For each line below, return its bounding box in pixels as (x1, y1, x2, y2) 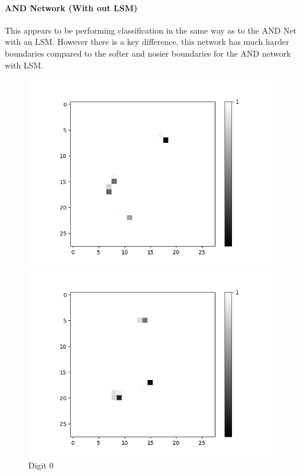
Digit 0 (28, 459, 54, 471)
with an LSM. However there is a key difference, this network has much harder (5, 35, 289, 48)
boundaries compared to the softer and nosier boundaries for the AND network (5, 47, 291, 59)
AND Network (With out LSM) (5, 1, 138, 14)
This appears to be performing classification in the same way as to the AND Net (5, 24, 297, 36)
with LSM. (5, 58, 44, 71)
